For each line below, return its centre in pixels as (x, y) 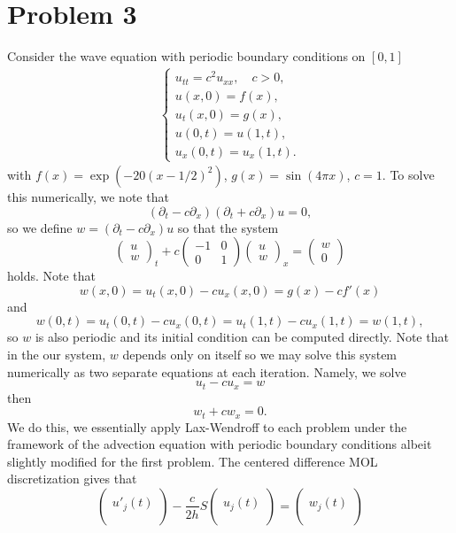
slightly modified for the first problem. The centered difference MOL (193, 461)
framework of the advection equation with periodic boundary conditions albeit (220, 444)
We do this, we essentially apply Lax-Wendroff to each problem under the (207, 426)
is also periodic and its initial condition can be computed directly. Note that (242, 337)
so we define (40, 227)
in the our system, (57, 354)
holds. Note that (52, 276)
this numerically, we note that (88, 196)
